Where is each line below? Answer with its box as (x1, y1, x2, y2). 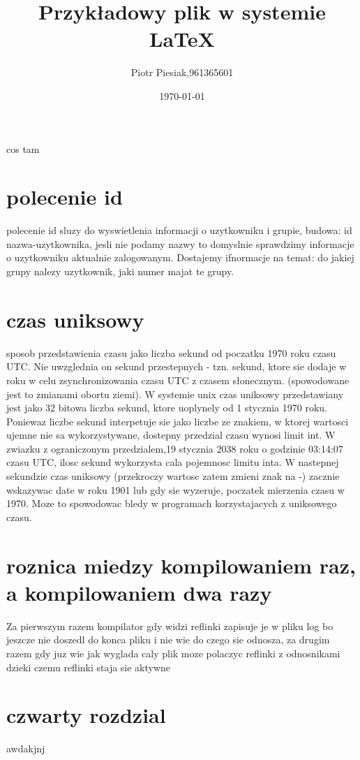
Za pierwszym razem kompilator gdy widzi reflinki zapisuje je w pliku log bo (6, 618, 333, 633)
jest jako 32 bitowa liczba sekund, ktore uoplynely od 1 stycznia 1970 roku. (6, 400, 327, 415)
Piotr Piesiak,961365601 (130, 65, 234, 80)
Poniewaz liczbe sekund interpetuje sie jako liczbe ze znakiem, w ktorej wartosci (6, 414, 349, 428)
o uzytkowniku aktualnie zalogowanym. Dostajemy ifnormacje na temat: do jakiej (6, 250, 354, 265)
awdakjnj (6, 741, 45, 756)
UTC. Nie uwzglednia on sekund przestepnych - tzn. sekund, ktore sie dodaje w (6, 359, 347, 374)
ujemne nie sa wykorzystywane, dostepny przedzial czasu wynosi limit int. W (6, 427, 336, 442)
